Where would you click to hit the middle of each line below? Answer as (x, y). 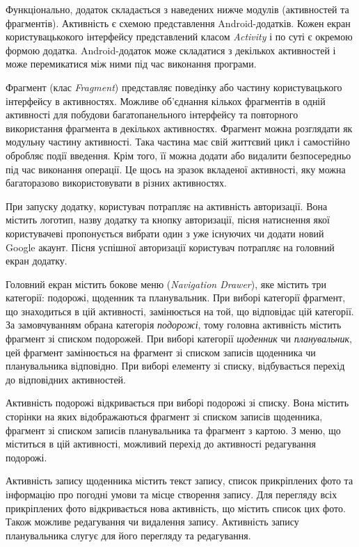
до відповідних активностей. (66, 379)
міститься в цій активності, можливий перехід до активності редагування (161, 444)
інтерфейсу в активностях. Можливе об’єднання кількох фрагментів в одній (166, 101)
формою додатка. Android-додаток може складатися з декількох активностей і (171, 50)
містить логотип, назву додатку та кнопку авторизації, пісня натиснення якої (168, 220)
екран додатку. (37, 261)
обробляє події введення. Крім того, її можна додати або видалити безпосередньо (178, 155)
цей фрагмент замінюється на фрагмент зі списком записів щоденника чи (161, 352)
